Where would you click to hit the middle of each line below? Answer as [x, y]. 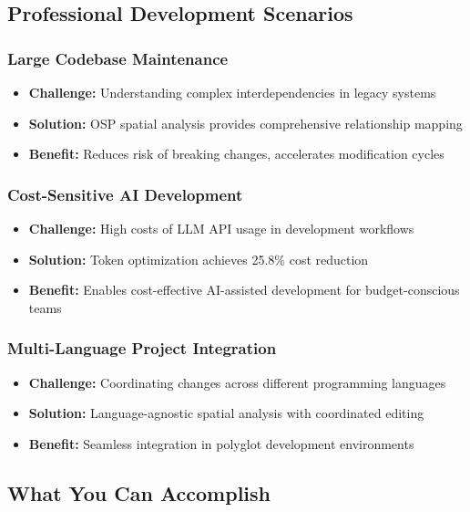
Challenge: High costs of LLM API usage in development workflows [221, 228]
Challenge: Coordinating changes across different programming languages [237, 382]
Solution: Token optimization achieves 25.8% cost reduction [199, 259]
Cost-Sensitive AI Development [125, 194]
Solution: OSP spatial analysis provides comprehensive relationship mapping [245, 123]
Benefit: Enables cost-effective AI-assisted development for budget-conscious [244, 290]
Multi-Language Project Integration [142, 348]
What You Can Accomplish [139, 492]
